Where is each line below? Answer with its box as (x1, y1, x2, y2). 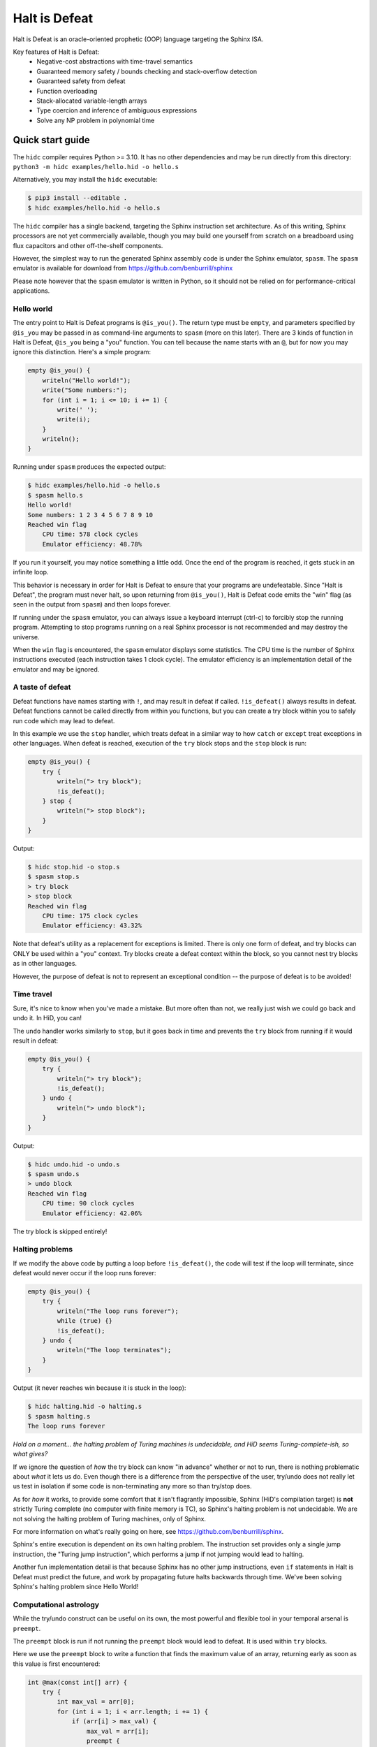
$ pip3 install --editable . (27, 194, 128, 202)
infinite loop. (13, 568, 49, 577)
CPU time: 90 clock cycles (42, 1199, 135, 1208)
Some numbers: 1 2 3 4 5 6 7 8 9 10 (27, 511, 154, 519)
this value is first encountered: (13, 1660, 101, 1668)
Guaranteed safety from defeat (36, 77, 126, 85)
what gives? (13, 1450, 48, 1458)
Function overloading (36, 87, 98, 95)
